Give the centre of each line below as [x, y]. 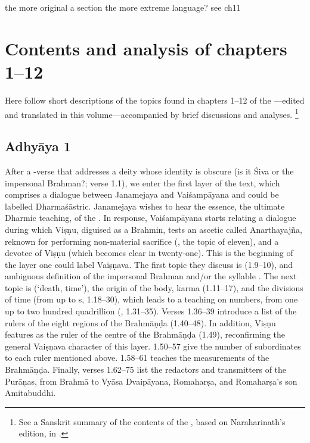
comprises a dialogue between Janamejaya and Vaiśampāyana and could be [142, 194]
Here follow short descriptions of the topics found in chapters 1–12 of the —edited [155, 100]
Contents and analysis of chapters [146, 48]
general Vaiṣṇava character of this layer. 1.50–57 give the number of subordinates [153, 346]
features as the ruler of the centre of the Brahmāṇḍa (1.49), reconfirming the [145, 334]
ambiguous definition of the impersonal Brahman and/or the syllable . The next [151, 276]
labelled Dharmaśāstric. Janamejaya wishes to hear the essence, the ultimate [145, 206]
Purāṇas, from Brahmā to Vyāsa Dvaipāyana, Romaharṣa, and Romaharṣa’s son [151, 381]
